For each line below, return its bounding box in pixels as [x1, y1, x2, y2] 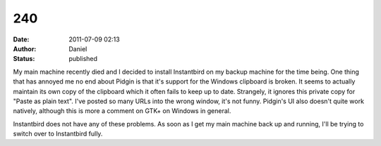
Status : [13, 55, 35, 63]
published [68, 55, 98, 63]
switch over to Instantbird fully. [13, 130, 103, 138]
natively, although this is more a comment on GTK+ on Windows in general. [13, 107, 231, 115]
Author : [13, 44, 37, 53]
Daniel [68, 44, 87, 53]
